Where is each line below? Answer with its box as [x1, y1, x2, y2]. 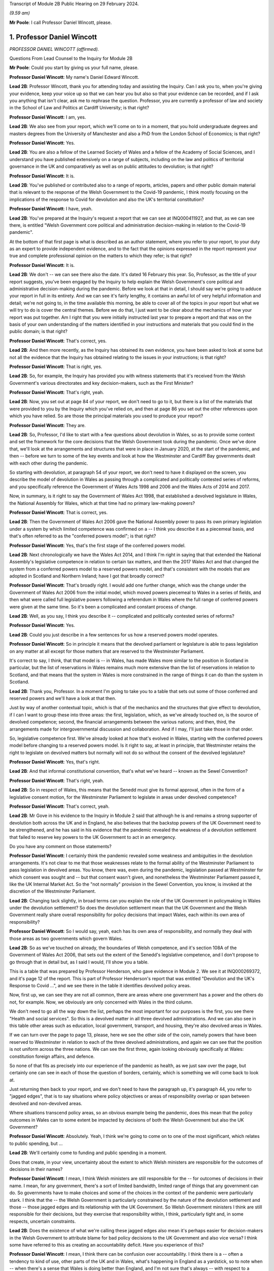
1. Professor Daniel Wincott [9, 33, 97, 41]
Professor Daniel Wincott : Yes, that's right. [9, 759, 100, 765]
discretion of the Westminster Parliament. [9, 888, 96, 894]
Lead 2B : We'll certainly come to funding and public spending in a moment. [9, 1149, 167, 1156]
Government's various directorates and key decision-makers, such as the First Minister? [9, 380, 194, 386]
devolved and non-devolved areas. [9, 1100, 82, 1106]
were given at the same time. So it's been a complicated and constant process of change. [9, 603, 197, 610]
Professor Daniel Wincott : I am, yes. [9, 114, 86, 120]
